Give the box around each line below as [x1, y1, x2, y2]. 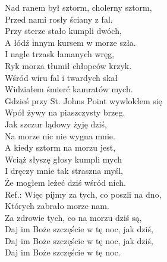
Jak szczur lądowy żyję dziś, [5, 117, 107, 130]
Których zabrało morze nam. [5, 199, 109, 212]
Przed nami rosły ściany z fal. [5, 13, 113, 25]
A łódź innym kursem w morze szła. [5, 36, 136, 48]
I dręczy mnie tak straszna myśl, [5, 164, 123, 177]
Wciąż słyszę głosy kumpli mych [5, 152, 122, 165]
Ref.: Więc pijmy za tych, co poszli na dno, [5, 188, 162, 200]
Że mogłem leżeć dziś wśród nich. [5, 176, 126, 188]
